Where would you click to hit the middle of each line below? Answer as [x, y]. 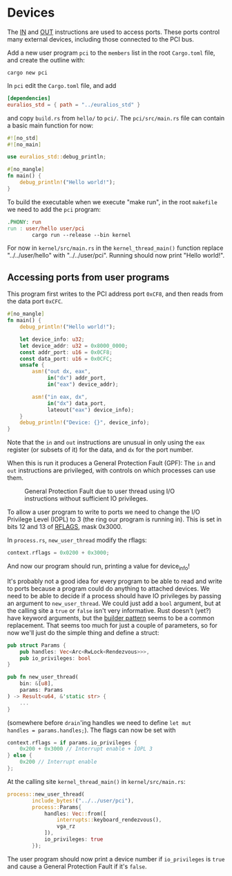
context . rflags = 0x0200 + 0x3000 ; [58, 553]
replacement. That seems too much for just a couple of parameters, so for [112, 625]
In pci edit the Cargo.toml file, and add [62, 85]
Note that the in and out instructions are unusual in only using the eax [106, 443]
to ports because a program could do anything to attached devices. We [108, 588]
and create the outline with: [46, 60]
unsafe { [32, 365]
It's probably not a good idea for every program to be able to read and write [115, 581]
